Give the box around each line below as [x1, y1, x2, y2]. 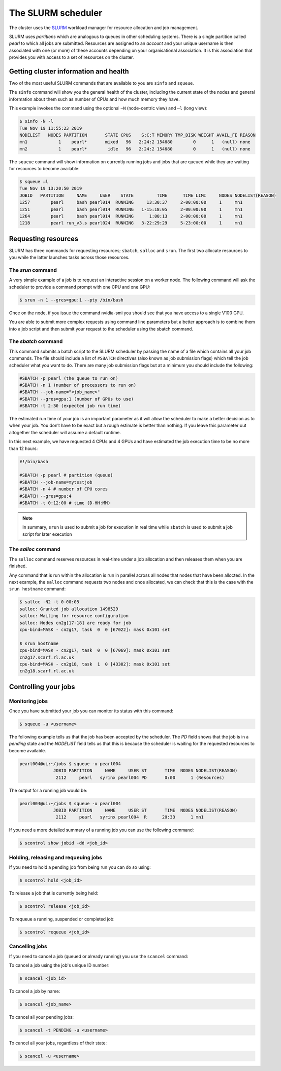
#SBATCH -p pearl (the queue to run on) [19, 375, 118, 381]
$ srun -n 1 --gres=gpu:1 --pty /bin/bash [19, 297, 124, 303]
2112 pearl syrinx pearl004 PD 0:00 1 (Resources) [56, 775, 225, 780]
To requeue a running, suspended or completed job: [9, 916, 115, 922]
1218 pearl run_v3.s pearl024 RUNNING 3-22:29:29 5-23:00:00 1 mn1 [19, 220, 243, 226]
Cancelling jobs [9, 943, 47, 950]
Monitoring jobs [9, 698, 48, 704]
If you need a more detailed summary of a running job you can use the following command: [9, 827, 194, 833]
